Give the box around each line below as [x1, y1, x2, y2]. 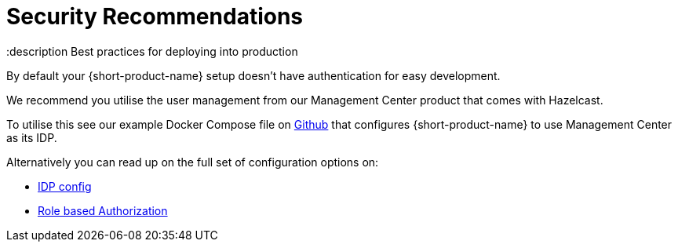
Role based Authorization [38, 203, 168, 217]
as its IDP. [6, 130, 57, 144]
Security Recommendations [6, 3, 304, 30]
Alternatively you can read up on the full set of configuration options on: [6, 155, 379, 169]
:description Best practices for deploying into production [6, 44, 298, 58]
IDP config [38, 179, 92, 193]
